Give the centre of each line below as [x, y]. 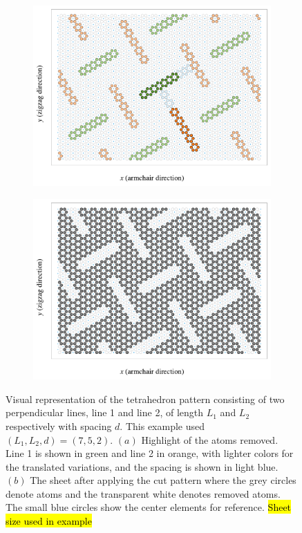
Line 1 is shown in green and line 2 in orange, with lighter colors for [150, 453]
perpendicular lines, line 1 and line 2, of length [105, 412]
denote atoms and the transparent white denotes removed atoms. [143, 493]
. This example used [162, 426]
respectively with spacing [59, 426]
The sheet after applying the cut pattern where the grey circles [163, 480]
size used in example [49, 521]
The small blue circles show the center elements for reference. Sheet [149, 507]
